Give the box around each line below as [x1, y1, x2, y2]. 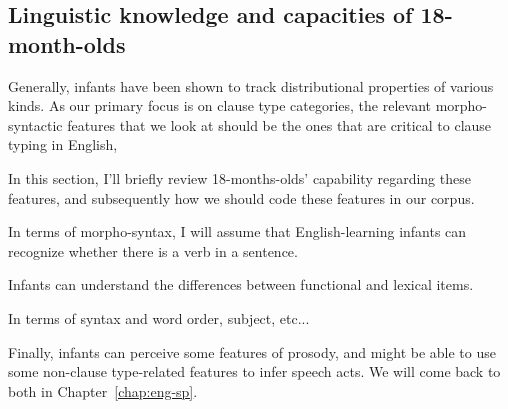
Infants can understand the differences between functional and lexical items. [8, 274, 474, 295]
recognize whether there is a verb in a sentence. [8, 240, 298, 261]
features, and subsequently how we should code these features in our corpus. [8, 187, 475, 208]
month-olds [8, 28, 126, 59]
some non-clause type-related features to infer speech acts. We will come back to [8, 361, 501, 382]
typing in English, [8, 134, 118, 155]
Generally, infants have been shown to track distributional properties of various [8, 75, 494, 96]
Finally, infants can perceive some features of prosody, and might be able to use [8, 341, 496, 362]
